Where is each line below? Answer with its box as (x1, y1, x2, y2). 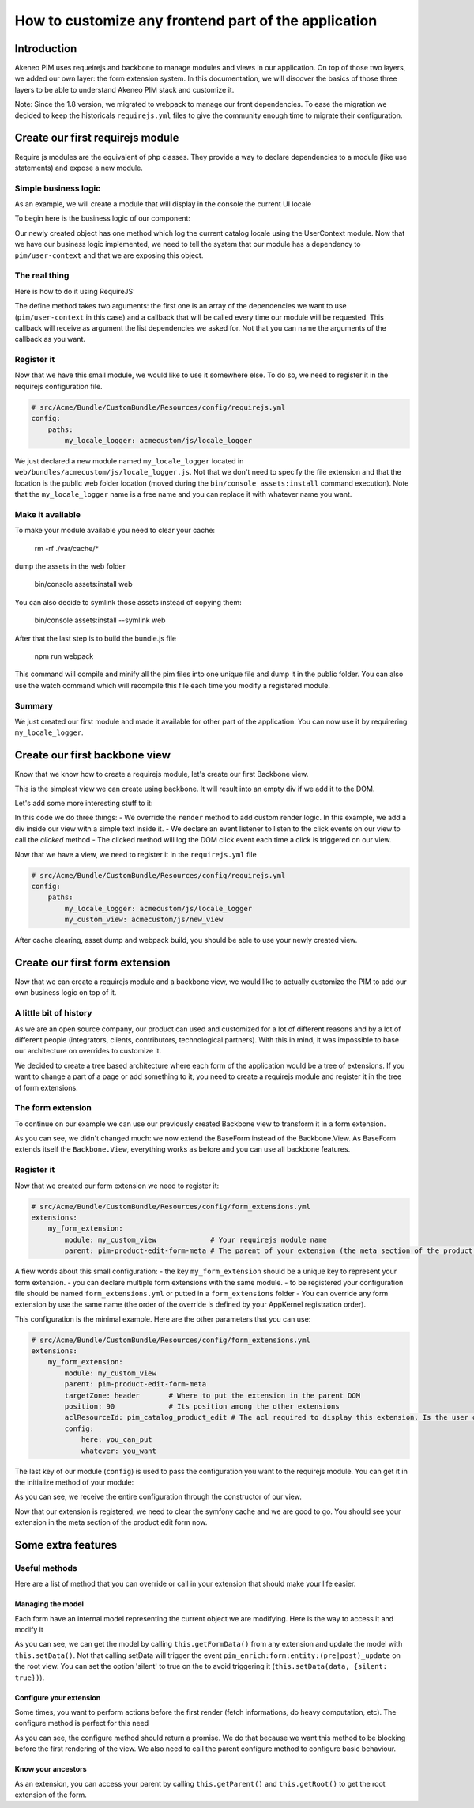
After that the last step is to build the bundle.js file (14, 634, 177, 643)
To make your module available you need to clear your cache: (14, 526, 216, 535)
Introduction (14, 42, 77, 55)
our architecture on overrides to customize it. (14, 1046, 162, 1056)
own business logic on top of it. (14, 988, 117, 997)
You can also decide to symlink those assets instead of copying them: (14, 597, 243, 607)
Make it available (14, 509, 81, 520)
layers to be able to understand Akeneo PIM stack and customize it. (14, 85, 235, 94)
